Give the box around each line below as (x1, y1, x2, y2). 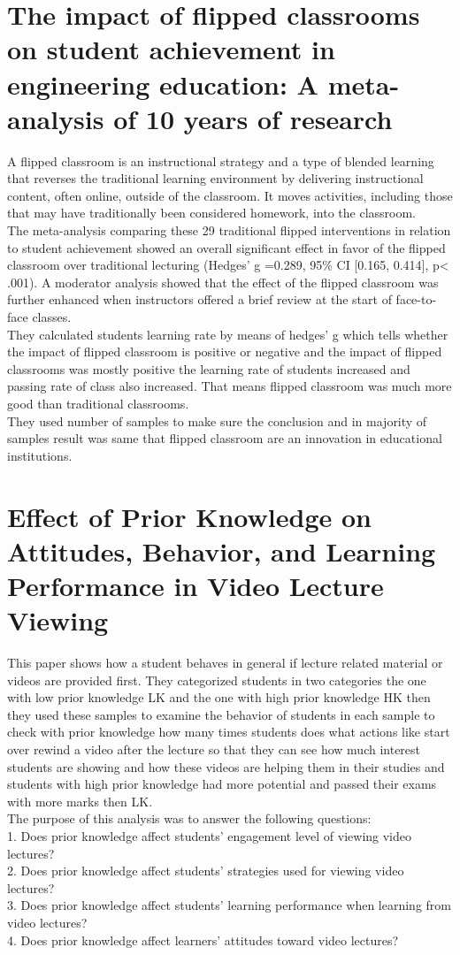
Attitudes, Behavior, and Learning (7, 532, 436, 569)
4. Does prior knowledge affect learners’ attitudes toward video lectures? (7, 930, 399, 949)
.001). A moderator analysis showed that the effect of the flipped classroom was (7, 272, 439, 291)
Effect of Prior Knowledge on (7, 498, 372, 534)
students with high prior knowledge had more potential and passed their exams (7, 775, 437, 793)
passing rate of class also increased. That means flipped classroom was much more (7, 377, 452, 395)
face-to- (395, 290, 437, 309)
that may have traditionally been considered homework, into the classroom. (7, 203, 416, 222)
